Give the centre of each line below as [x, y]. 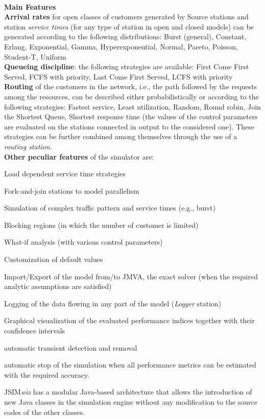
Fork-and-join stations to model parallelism [72, 190]
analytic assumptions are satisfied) [58, 286]
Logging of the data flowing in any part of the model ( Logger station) [113, 303]
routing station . [28, 146]
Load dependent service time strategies [65, 174]
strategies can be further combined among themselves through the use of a [121, 136]
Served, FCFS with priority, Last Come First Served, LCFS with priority [118, 76]
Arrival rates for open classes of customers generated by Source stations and [126, 17]
